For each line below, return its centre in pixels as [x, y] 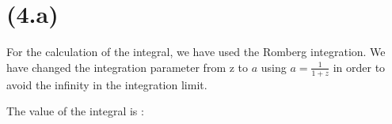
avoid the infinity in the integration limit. [107, 84]
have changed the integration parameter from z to [127, 67]
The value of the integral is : [75, 111]
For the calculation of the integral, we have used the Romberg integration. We [196, 52]
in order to [359, 67]
